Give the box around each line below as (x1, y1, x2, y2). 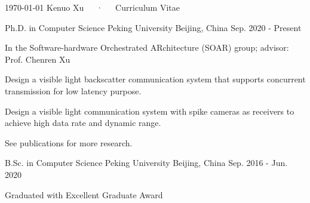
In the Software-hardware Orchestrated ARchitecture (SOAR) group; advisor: (5, 41, 289, 54)
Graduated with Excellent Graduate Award (5, 188, 163, 201)
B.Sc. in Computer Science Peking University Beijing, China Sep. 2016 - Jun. (5, 156, 288, 169)
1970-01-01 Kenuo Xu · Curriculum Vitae (5, 1, 180, 13)
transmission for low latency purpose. (5, 84, 142, 97)
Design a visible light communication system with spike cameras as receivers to (5, 104, 294, 117)
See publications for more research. (5, 136, 133, 149)
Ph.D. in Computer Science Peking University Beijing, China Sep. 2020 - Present (5, 21, 302, 33)
